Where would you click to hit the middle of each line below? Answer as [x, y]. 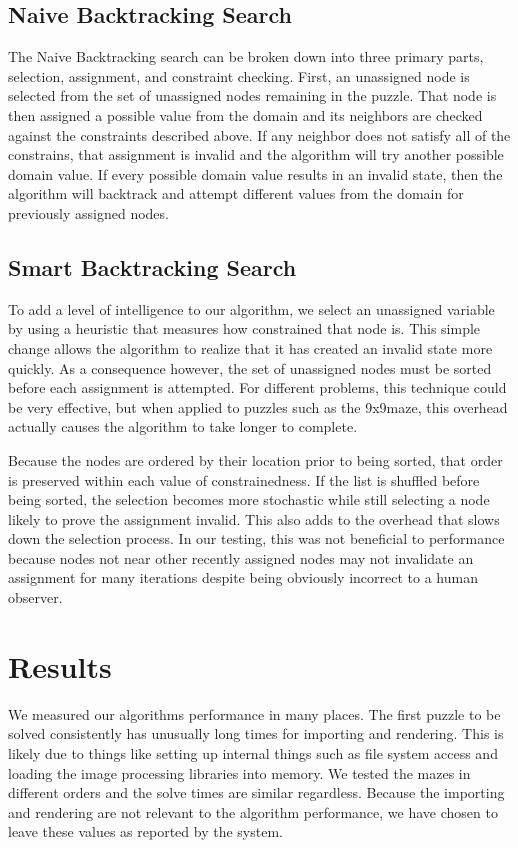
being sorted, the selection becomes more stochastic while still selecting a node [249, 499]
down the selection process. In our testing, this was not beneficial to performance [256, 538]
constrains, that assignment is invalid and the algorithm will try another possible [256, 154]
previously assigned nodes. [88, 212]
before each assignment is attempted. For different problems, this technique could [257, 387]
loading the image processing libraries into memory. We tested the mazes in [239, 772]
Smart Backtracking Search [152, 266]
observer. [35, 597]
